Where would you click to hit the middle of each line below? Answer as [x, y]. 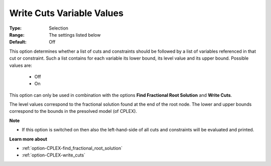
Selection [59, 28]
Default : [18, 42]
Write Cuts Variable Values [66, 13]
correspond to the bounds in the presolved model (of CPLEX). [73, 111]
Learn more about [28, 139]
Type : [16, 28]
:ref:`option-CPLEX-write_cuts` [53, 155]
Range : [17, 35]
